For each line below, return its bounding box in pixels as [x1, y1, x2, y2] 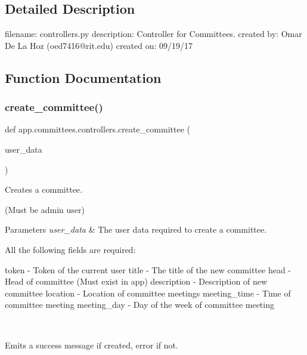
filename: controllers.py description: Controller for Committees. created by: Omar [5, 27, 302, 40]
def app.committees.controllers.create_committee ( [5, 123, 190, 135]
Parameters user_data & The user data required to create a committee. [5, 223, 267, 236]
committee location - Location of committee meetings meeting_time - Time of [5, 286, 291, 299]
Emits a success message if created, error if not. [5, 338, 178, 351]
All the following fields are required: [5, 243, 136, 255]
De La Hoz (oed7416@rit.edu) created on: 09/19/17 [5, 39, 193, 51]
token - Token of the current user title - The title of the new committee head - [5, 263, 292, 276]
